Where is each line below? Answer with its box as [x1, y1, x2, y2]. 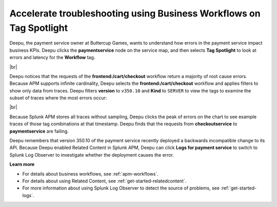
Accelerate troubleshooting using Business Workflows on [9, 8, 261, 19]
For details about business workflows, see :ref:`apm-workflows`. [22, 171, 159, 177]
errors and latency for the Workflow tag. [9, 54, 95, 61]
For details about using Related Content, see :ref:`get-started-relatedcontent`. [22, 178, 187, 184]
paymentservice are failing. [9, 128, 69, 134]
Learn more [9, 161, 35, 167]
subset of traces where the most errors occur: [9, 95, 107, 101]
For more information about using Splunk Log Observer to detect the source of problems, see [22, 185, 220, 191]
